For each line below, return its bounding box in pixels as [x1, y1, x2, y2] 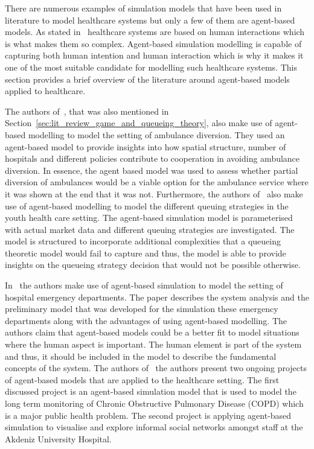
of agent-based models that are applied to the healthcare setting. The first [5, 373, 280, 386]
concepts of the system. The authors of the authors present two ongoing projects [5, 361, 307, 374]
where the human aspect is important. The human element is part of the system [5, 338, 302, 351]
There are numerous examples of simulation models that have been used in [5, 2, 282, 14]
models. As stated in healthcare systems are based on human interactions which [5, 25, 305, 38]
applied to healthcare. [5, 84, 86, 97]
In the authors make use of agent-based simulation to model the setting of [5, 279, 283, 291]
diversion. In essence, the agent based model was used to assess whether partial [5, 164, 298, 176]
